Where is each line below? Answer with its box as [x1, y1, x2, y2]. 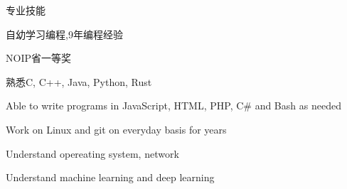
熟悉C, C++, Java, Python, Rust [6, 74, 152, 89]
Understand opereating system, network [6, 146, 179, 161]
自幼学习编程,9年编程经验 [6, 26, 123, 41]
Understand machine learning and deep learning [6, 170, 215, 185]
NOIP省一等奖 [6, 50, 71, 65]
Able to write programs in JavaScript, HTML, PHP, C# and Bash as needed [6, 98, 341, 113]
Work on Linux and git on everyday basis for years [6, 121, 227, 136]
